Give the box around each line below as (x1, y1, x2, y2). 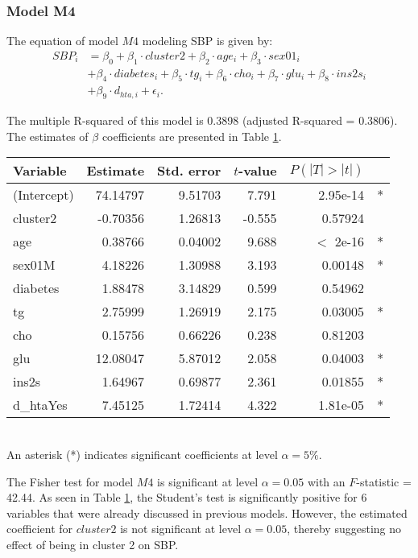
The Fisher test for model (6, 473, 134, 490)
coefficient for (6, 520, 73, 537)
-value (238, 161, 277, 180)
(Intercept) (13, 185, 74, 205)
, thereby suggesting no (287, 520, 401, 537)
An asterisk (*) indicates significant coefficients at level (6, 446, 278, 463)
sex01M (13, 255, 56, 275)
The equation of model (6, 32, 118, 49)
